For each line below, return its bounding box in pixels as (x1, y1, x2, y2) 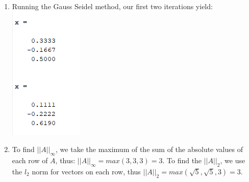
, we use (220, 155, 245, 165)
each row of (12, 155, 48, 165)
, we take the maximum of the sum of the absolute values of (56, 144, 243, 155)
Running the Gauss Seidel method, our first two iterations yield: (12, 1, 213, 11)
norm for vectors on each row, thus (32, 166, 141, 176)
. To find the (162, 155, 202, 165)
